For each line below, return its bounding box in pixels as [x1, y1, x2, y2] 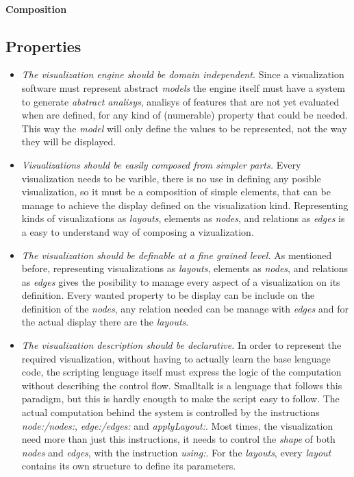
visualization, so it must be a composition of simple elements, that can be [21, 184, 331, 199]
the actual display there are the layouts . [21, 315, 189, 329]
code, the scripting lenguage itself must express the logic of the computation [21, 365, 342, 379]
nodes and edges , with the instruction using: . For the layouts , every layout [21, 445, 331, 459]
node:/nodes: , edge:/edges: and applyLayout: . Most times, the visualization [21, 418, 333, 432]
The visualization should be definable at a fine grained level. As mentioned [21, 247, 332, 262]
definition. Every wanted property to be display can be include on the [21, 288, 315, 302]
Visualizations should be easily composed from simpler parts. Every [21, 157, 301, 171]
